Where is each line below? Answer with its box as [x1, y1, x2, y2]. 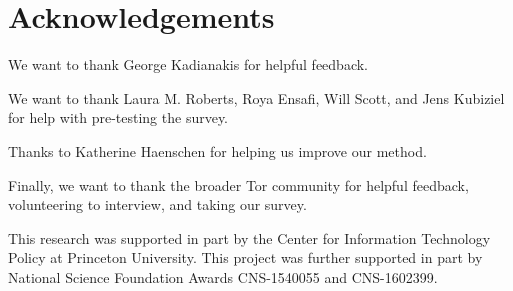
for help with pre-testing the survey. [8, 107, 229, 128]
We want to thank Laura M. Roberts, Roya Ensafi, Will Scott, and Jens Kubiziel [8, 87, 505, 108]
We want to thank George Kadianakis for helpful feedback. [8, 54, 369, 75]
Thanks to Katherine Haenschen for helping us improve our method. [8, 140, 427, 161]
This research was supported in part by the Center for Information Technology [8, 227, 491, 248]
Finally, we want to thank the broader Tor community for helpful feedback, [8, 174, 469, 195]
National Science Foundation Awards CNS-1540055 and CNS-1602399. [8, 266, 438, 287]
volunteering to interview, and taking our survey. [8, 194, 307, 215]
